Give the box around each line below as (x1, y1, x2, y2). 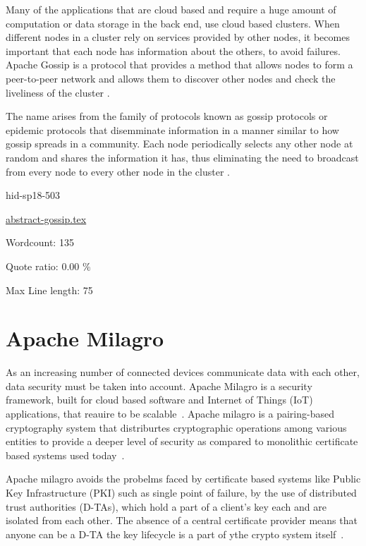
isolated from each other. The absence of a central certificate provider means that (6, 513, 358, 528)
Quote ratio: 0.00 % (6, 258, 91, 273)
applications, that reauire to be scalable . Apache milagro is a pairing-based (6, 406, 334, 420)
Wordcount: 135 (6, 235, 74, 250)
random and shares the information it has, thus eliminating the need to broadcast (6, 150, 359, 164)
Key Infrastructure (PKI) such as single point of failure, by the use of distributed (6, 485, 357, 499)
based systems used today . (6, 447, 125, 462)
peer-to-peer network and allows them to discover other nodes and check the (6, 71, 336, 85)
